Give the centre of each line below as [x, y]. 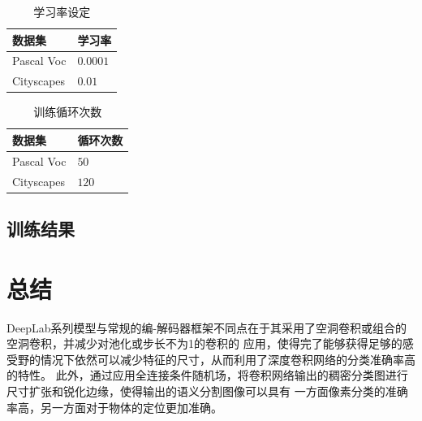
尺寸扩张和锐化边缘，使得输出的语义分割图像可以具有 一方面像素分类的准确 [207, 391]
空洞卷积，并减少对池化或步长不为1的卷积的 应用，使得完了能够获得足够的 [205, 343]
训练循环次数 [68, 112]
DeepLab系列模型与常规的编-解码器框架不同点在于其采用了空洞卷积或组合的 [207, 327]
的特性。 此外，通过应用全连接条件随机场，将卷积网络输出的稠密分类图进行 [207, 375]
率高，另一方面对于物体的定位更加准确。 [114, 407]
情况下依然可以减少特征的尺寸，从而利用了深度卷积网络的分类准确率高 [228, 359]
